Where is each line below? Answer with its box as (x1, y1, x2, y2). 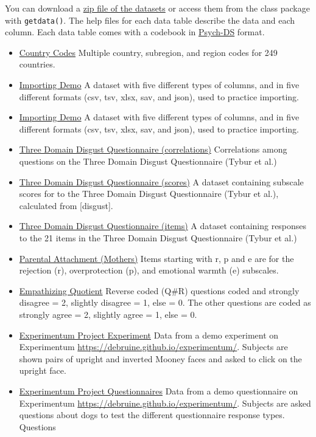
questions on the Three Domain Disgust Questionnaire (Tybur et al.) (19, 155, 277, 167)
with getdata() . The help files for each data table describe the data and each (5, 13, 295, 26)
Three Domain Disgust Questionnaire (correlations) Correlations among (19, 143, 287, 156)
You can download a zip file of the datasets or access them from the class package (5, 2, 310, 14)
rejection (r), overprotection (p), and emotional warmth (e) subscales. (19, 264, 279, 277)
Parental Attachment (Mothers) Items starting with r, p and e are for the (19, 252, 294, 264)
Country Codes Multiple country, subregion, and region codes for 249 (19, 46, 278, 58)
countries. (19, 58, 55, 71)
